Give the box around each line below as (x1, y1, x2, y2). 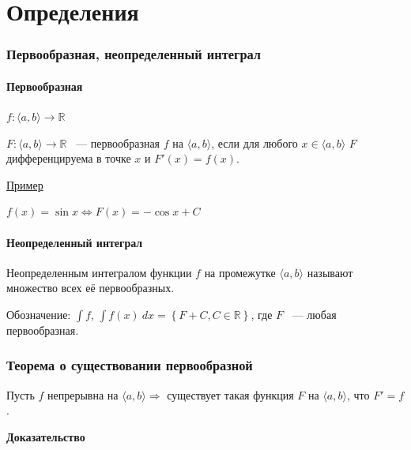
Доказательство (6, 428, 85, 444)
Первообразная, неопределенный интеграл (6, 44, 262, 64)
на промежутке (204, 264, 276, 280)
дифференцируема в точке (6, 150, 131, 167)
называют (307, 264, 353, 280)
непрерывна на (47, 386, 119, 403)
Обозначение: (6, 306, 71, 322)
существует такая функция (167, 386, 294, 403)
